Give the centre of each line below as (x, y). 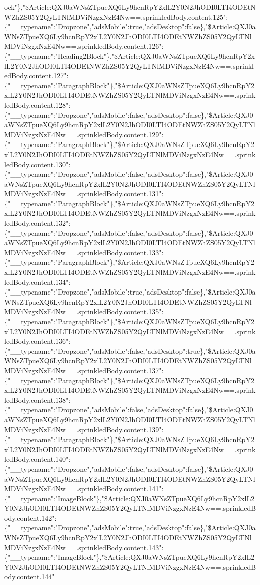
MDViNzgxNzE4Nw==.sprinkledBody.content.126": (84, 46)
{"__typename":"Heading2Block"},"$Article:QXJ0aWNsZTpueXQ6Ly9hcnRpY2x (129, 55)
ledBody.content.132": (37, 223)
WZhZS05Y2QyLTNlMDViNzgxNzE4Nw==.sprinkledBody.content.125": (116, 16)
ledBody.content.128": (37, 105)
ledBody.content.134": (37, 282)
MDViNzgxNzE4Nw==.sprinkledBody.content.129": (84, 134)
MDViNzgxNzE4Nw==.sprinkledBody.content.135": (84, 311)
